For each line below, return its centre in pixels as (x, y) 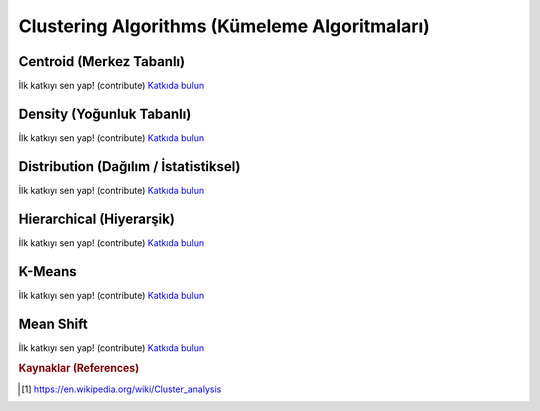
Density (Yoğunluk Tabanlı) (105, 113)
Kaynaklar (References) (79, 368)
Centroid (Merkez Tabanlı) (101, 61)
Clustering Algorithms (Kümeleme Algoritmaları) (224, 26)
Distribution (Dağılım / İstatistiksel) (129, 166)
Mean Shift (53, 323)
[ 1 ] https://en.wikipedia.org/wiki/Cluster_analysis (121, 389)
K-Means (47, 271)
